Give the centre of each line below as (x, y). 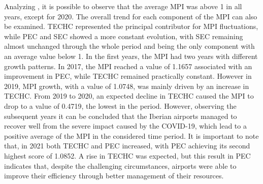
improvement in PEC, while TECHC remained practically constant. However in (128, 76)
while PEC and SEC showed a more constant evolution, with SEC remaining (124, 36)
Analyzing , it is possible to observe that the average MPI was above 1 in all (123, 6)
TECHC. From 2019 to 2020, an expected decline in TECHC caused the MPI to (129, 96)
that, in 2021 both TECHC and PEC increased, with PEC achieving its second (127, 146)
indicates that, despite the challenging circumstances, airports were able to (120, 165)
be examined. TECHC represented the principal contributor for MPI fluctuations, (131, 26)
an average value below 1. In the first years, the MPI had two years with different (131, 56)
